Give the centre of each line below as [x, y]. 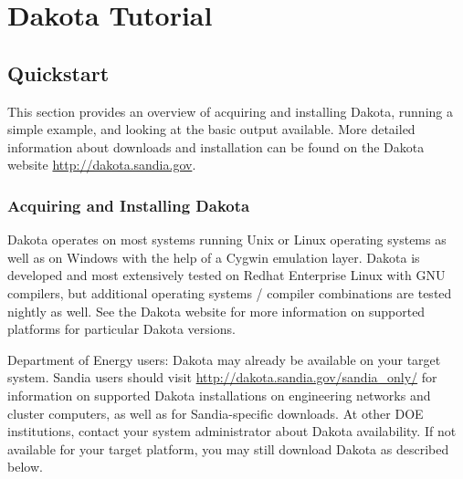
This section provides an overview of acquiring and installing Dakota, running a [230, 111]
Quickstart [58, 73]
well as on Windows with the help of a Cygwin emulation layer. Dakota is [214, 257]
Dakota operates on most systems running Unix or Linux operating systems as [227, 239]
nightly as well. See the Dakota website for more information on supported [216, 311]
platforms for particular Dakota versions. [121, 329]
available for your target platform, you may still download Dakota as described [228, 448]
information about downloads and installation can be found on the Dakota [216, 146]
